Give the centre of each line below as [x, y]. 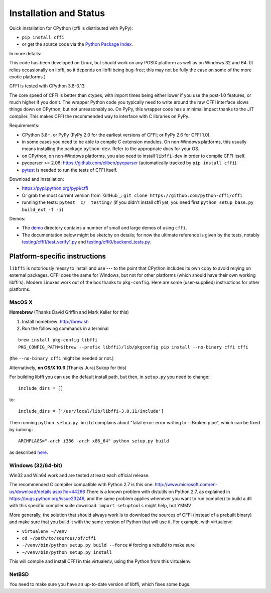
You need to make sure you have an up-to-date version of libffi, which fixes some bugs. [100, 584]
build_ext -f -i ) [43, 209]
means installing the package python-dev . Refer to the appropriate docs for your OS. [111, 149]
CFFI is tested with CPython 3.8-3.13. [47, 86]
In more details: [25, 53]
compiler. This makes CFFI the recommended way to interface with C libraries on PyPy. [99, 116]
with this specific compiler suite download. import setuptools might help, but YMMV [100, 506]
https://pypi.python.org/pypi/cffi [55, 188]
